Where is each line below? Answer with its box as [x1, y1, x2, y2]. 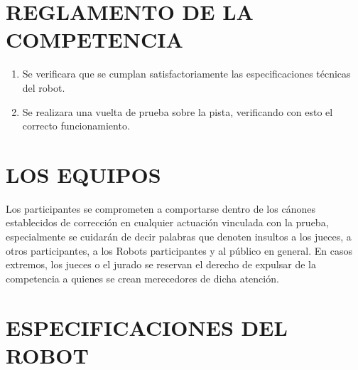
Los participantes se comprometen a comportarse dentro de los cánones [6, 201, 315, 216]
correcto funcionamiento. [22, 118, 130, 133]
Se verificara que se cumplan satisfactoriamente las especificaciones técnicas [22, 66, 351, 81]
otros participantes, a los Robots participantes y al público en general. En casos [6, 243, 352, 258]
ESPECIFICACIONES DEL [6, 312, 288, 342]
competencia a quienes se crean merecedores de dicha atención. [6, 270, 279, 285]
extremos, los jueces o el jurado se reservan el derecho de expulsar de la [6, 257, 316, 272]
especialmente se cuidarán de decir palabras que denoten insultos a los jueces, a [6, 229, 352, 243]
